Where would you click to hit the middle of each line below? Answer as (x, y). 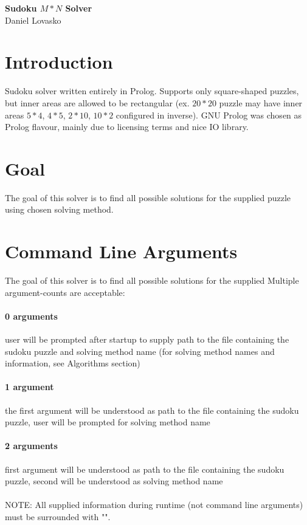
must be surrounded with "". (58, 517)
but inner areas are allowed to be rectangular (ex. (97, 102)
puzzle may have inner (261, 102)
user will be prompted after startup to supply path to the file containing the (147, 339)
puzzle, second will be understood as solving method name (114, 481)
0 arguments (31, 316)
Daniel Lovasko (33, 20)
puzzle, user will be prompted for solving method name (108, 422)
